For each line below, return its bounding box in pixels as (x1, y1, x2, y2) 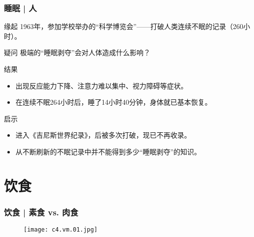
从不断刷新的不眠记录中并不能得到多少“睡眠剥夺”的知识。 (15, 146, 201, 156)
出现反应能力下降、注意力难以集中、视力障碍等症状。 (15, 80, 188, 90)
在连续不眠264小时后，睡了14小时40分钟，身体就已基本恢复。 (15, 97, 212, 107)
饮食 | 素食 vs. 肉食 (4, 206, 79, 218)
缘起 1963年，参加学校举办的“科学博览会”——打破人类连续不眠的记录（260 (4, 21, 243, 31)
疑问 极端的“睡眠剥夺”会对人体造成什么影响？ (4, 47, 150, 58)
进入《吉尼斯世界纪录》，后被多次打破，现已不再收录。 (15, 130, 191, 140)
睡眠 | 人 (4, 1, 37, 14)
